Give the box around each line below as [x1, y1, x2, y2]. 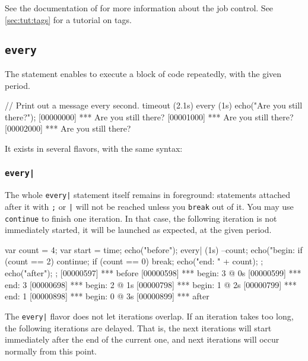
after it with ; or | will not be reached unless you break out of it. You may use [5, 200, 294, 212]
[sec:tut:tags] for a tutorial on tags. [5, 13, 132, 25]
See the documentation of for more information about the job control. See [5, 2, 274, 14]
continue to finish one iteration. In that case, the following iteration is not [5, 212, 277, 224]
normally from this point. [5, 344, 97, 357]
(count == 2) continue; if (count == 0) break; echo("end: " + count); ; [5, 255, 263, 267]
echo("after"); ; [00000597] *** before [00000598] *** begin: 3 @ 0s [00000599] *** [5, 267, 301, 279]
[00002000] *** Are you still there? [5, 122, 131, 135]
